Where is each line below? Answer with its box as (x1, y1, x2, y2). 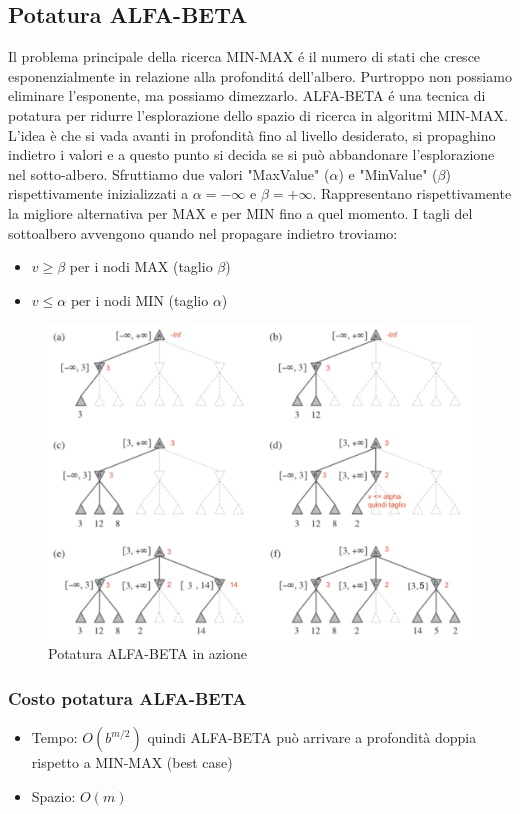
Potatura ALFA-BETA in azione (48, 643, 247, 664)
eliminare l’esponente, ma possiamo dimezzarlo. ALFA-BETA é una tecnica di (8, 85, 486, 106)
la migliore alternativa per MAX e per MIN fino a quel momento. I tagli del (8, 202, 473, 223)
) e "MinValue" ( (338, 163, 438, 184)
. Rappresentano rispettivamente (312, 183, 512, 204)
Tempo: (31, 727, 78, 748)
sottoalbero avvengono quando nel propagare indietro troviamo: (8, 222, 398, 243)
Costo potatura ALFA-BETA (8, 685, 247, 710)
